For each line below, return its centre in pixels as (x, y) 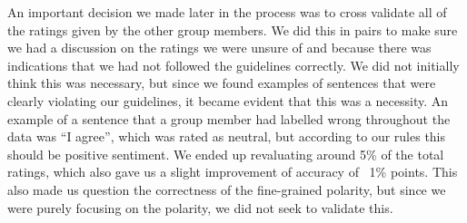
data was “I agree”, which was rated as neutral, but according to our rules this (227, 136)
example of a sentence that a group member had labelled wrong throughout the (229, 118)
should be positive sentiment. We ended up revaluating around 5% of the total (226, 154)
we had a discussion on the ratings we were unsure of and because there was (219, 48)
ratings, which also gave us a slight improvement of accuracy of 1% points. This (233, 172)
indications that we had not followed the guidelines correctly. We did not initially (233, 65)
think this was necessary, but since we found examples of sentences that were (222, 83)
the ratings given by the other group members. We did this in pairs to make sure (233, 29)
